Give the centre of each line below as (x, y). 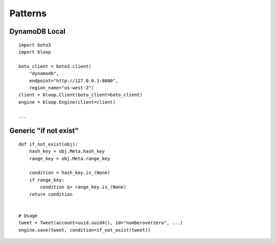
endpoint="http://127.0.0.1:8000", (74, 81)
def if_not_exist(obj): (48, 144)
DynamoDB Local (38, 31)
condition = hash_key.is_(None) (70, 173)
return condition (51, 194)
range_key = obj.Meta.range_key (70, 159)
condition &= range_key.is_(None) (83, 187)
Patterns (28, 13)
